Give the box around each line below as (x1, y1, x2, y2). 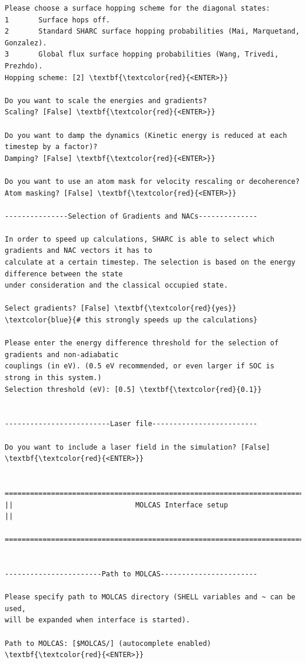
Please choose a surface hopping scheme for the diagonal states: (5, 4, 271, 12)
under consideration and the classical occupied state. (5, 281, 228, 290)
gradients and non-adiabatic (5, 350, 119, 359)
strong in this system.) (5, 374, 102, 382)
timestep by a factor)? (5, 143, 98, 151)
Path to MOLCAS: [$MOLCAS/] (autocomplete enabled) (5, 639, 211, 648)
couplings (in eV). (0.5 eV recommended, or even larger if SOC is (5, 362, 275, 371)
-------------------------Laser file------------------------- (5, 420, 258, 428)
